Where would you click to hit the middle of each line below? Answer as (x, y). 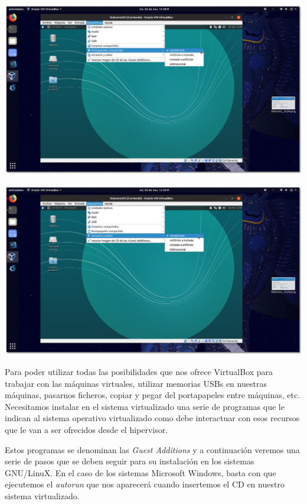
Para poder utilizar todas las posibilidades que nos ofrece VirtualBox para (139, 372)
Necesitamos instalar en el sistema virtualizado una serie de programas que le (145, 406)
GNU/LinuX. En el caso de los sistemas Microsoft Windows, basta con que (141, 472)
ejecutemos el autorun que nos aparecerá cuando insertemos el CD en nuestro (145, 484)
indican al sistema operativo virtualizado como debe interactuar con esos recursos (152, 418)
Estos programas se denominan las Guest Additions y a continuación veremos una (152, 449)
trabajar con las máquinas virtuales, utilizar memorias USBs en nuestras (136, 383)
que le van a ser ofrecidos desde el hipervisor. (86, 430)
